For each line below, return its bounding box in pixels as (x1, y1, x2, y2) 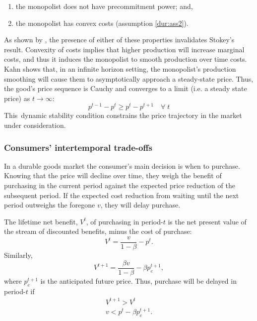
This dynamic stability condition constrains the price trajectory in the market (4, 110, 242, 120)
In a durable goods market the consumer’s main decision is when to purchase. (4, 160, 240, 171)
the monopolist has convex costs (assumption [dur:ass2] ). (15, 17, 189, 28)
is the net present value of (168, 216, 247, 226)
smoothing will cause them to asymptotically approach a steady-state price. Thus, (4, 73, 254, 84)
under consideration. (4, 120, 66, 130)
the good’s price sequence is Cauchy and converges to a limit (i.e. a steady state (4, 83, 247, 94)
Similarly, (4, 250, 33, 260)
